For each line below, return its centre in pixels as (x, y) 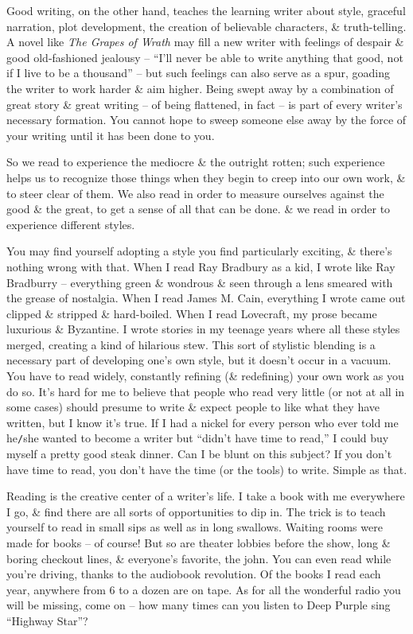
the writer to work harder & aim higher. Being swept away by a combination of (200, 88)
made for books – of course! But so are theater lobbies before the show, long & (199, 543)
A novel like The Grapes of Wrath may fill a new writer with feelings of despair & (205, 42)
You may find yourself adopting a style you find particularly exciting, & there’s (199, 251)
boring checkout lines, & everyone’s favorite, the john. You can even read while (199, 558)
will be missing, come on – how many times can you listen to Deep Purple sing (199, 605)
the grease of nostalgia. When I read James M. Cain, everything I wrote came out (206, 298)
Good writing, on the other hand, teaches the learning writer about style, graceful (206, 10)
